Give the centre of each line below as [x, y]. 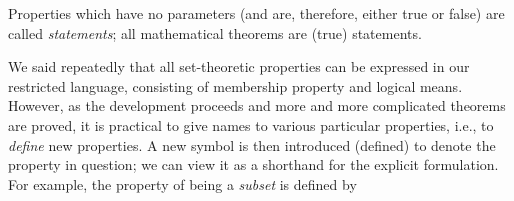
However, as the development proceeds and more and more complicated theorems [257, 105]
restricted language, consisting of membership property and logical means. [235, 85]
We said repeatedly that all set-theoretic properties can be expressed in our [239, 66]
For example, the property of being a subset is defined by [182, 183]
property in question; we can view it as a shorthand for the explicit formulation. [253, 164]
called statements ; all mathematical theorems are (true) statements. [215, 32]
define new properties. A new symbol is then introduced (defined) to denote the [252, 144]
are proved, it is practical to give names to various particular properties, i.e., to [251, 124]
